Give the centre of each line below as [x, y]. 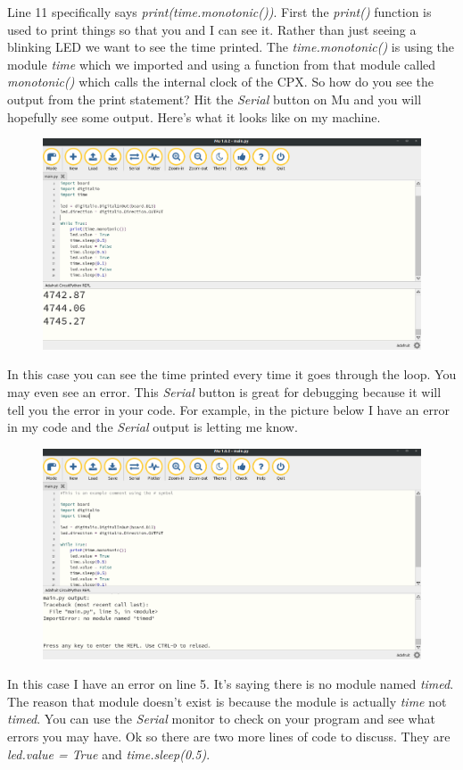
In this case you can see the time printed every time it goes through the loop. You [232, 374]
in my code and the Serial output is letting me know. [153, 427]
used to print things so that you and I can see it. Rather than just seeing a [212, 29]
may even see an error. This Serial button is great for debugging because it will [224, 392]
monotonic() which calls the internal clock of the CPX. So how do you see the [220, 82]
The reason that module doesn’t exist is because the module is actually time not [227, 701]
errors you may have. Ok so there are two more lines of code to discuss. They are [229, 736]
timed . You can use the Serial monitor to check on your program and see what [221, 719]
